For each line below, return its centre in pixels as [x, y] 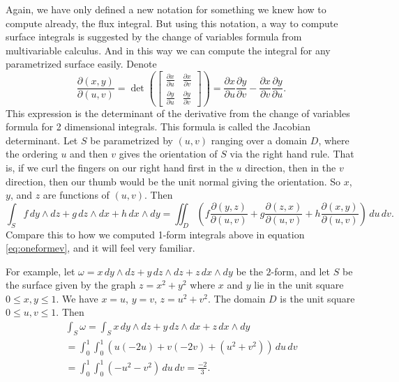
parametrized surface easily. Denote [81, 64]
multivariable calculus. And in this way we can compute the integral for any [168, 50]
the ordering [32, 154]
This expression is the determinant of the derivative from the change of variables [178, 113]
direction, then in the [291, 167]
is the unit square [317, 298]
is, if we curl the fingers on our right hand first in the [119, 167]
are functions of [76, 195]
